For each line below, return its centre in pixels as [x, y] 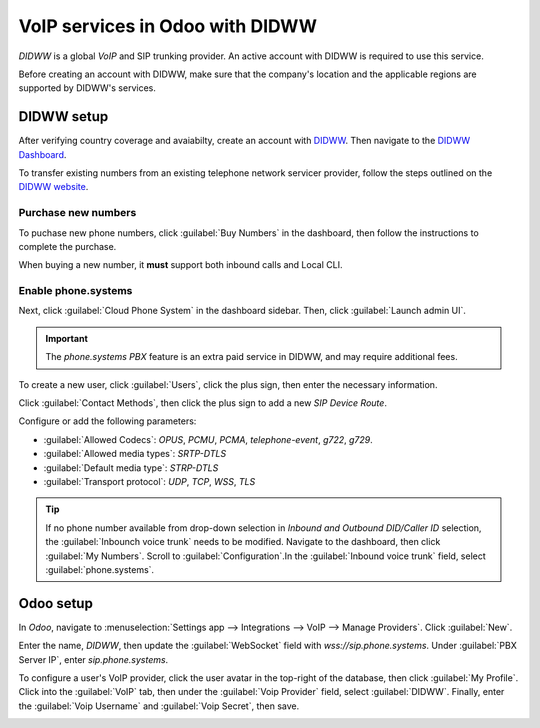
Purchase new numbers [77, 213]
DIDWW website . [53, 187]
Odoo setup [56, 603]
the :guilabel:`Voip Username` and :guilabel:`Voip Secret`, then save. [159, 706]
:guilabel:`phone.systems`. [100, 569]
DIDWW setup [63, 116]
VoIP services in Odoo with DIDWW [168, 26]
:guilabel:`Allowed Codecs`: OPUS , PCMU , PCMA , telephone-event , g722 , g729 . [208, 439]
